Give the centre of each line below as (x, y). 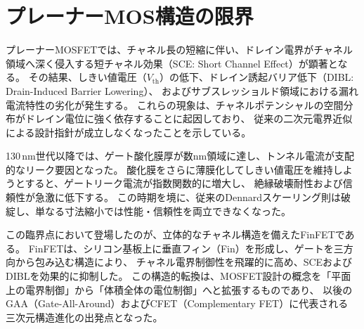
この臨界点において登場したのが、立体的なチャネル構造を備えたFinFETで (175, 234)
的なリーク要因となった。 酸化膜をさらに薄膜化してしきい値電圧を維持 (169, 169)
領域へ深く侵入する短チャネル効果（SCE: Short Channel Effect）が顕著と (172, 63)
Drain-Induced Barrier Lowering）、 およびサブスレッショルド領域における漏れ (182, 90)
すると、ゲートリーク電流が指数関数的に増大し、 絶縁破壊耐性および (184, 183)
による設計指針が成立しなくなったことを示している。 (129, 132)
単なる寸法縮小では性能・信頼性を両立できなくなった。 (163, 211)
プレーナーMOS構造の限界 (130, 16)
